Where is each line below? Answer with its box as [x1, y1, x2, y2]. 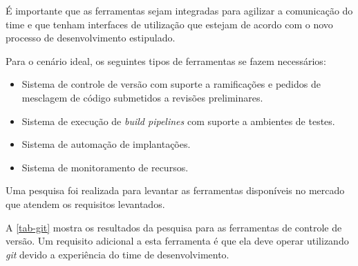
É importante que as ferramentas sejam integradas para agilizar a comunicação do [6, 3, 353, 17]
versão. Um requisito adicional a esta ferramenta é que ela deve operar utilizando [6, 234, 349, 248]
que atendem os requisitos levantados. [6, 196, 165, 211]
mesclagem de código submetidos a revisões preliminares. [21, 90, 263, 104]
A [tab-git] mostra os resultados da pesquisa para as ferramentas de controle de [6, 220, 342, 234]
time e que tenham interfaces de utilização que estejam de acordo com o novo [6, 17, 333, 31]
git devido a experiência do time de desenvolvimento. [6, 247, 229, 261]
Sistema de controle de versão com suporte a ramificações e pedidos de [21, 77, 321, 91]
